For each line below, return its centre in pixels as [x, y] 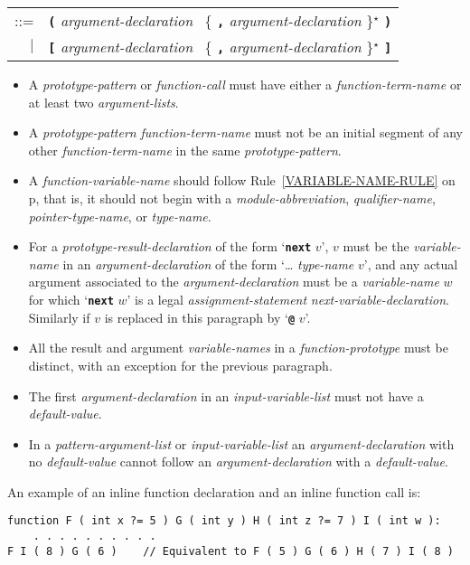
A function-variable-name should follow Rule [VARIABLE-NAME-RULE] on [242, 180]
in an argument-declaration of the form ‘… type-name [208, 264]
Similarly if [59, 317]
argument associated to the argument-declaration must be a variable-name [234, 282]
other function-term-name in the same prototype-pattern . [185, 150]
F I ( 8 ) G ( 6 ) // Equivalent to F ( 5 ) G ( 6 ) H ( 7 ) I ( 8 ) [230, 551]
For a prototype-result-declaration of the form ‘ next [170, 246]
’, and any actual [411, 264]
